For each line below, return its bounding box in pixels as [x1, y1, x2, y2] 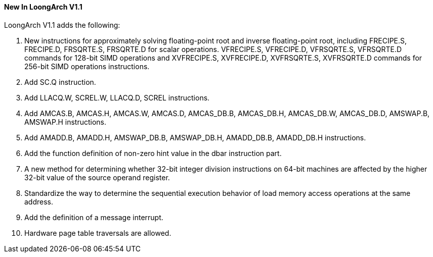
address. [24, 197, 54, 206]
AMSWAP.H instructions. [24, 117, 107, 126]
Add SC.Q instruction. [24, 77, 96, 86]
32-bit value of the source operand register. [24, 173, 170, 182]
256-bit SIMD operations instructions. [24, 62, 150, 71]
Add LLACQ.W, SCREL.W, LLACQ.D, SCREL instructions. [24, 93, 210, 102]
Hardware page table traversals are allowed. [24, 228, 171, 237]
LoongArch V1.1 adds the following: [4, 20, 120, 29]
